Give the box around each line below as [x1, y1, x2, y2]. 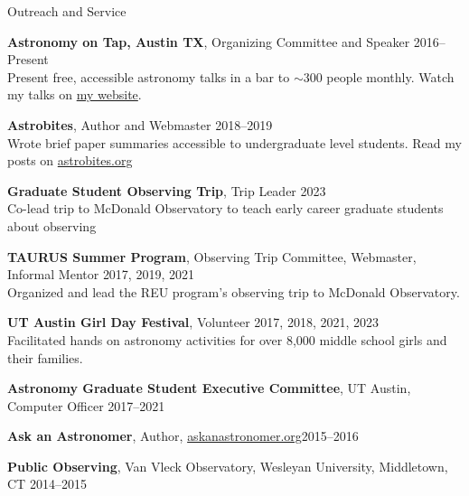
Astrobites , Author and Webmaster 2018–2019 [7, 115, 273, 134]
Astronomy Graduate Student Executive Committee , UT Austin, [7, 379, 411, 398]
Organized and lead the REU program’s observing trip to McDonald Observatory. [7, 282, 460, 301]
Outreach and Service [7, 2, 127, 20]
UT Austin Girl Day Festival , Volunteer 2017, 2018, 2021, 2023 [7, 313, 379, 332]
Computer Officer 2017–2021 [7, 396, 165, 415]
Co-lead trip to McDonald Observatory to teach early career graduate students [7, 199, 444, 218]
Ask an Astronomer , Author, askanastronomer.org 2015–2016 [7, 426, 359, 445]
